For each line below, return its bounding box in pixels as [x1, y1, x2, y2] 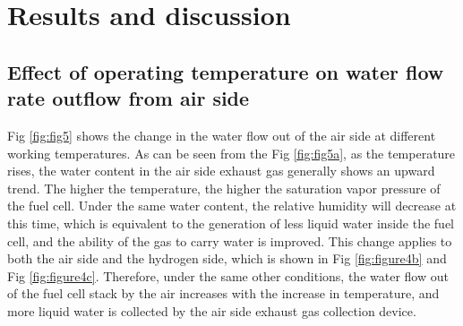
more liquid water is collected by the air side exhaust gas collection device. [7, 301, 416, 320]
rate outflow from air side [7, 84, 250, 112]
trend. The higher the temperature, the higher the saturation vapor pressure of [7, 178, 441, 197]
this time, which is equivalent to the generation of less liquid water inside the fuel [7, 213, 454, 232]
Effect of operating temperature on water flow [7, 57, 444, 85]
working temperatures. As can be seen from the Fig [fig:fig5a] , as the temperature [7, 143, 456, 162]
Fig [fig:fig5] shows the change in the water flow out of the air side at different [7, 125, 436, 144]
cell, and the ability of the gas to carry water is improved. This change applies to [7, 231, 452, 250]
